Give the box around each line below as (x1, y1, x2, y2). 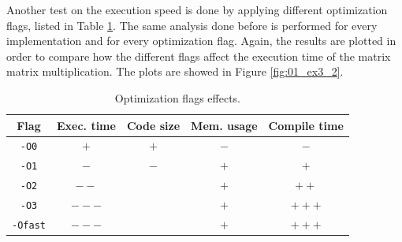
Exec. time (56, 117, 116, 133)
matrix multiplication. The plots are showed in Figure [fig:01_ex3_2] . (6, 63, 344, 80)
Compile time (268, 117, 344, 133)
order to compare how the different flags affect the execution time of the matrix (6, 47, 391, 64)
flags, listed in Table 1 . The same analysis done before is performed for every (6, 17, 378, 33)
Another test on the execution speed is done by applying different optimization (6, 2, 388, 17)
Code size (126, 117, 181, 133)
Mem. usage (191, 117, 258, 133)
